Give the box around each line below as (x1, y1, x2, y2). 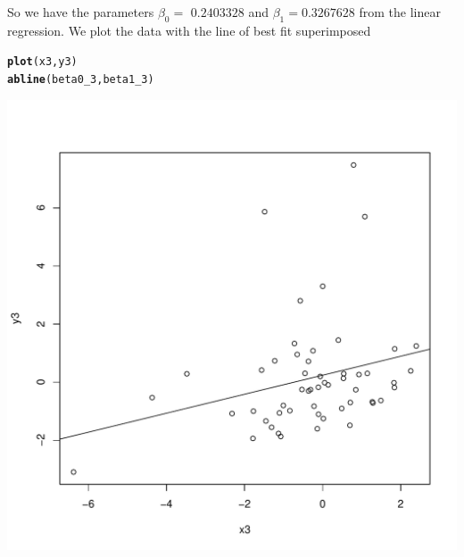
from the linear (359, 3, 441, 21)
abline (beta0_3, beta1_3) (7, 73, 154, 87)
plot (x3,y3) (7, 55, 78, 69)
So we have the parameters (7, 3, 154, 21)
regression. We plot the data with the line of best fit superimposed (7, 21, 371, 39)
